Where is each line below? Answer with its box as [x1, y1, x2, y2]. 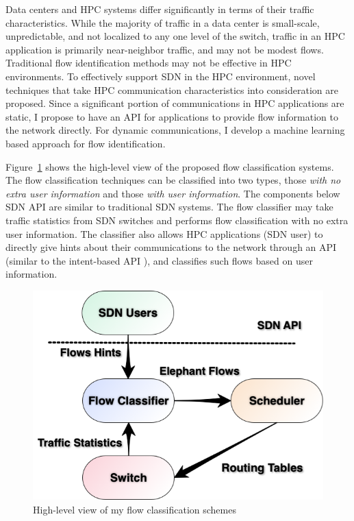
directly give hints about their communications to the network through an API [5, 240, 337, 254]
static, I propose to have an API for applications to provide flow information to [5, 109, 338, 123]
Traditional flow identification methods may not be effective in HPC [5, 56, 292, 70]
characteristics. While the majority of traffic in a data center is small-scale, [5, 15, 320, 29]
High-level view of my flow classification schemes [33, 502, 236, 516]
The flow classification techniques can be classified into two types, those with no [5, 173, 341, 187]
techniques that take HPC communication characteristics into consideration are [5, 82, 338, 97]
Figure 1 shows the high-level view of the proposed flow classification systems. [5, 159, 334, 173]
